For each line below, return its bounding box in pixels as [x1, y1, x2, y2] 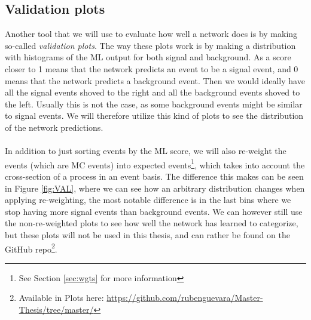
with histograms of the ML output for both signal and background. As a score [5, 51, 291, 63]
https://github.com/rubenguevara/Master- [106, 291, 263, 304]
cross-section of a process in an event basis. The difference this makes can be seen [5, 170, 304, 182]
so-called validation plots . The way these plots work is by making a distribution [5, 39, 296, 51]
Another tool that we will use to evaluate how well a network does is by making [5, 27, 298, 40]
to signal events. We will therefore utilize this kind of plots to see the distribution [5, 109, 304, 122]
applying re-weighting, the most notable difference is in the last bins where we [5, 193, 291, 206]
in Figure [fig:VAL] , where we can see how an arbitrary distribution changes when [5, 181, 305, 194]
